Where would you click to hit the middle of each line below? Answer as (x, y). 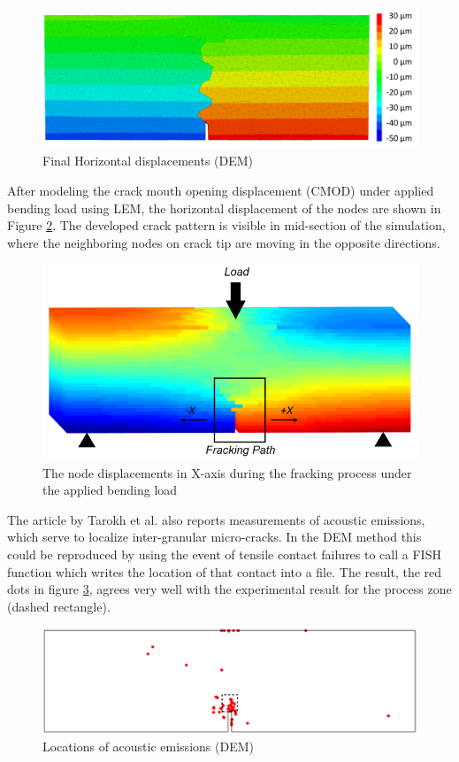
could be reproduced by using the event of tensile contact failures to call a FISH (224, 554)
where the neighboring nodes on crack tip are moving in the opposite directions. (224, 242)
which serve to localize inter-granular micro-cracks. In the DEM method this (214, 537)
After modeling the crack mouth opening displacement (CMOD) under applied (221, 191)
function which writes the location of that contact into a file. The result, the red (225, 571)
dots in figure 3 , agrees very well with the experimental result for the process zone (229, 589)
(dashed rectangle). (59, 606)
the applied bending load (110, 490)
